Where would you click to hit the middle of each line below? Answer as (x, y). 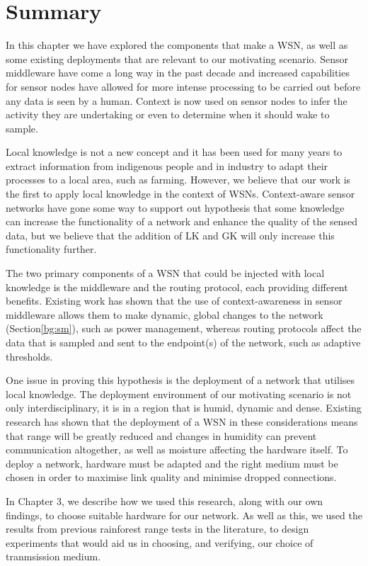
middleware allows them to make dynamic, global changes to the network (165, 314)
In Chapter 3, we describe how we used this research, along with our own (165, 500)
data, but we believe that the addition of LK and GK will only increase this (170, 235)
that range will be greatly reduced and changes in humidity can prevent (161, 435)
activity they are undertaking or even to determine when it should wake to (168, 114)
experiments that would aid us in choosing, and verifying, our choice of (160, 542)
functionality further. (51, 249)
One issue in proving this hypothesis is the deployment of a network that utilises (180, 380)
